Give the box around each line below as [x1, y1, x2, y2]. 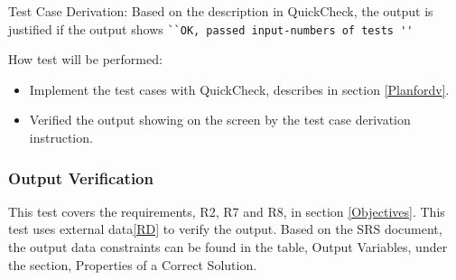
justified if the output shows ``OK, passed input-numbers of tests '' [8, 19, 414, 38]
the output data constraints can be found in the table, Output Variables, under [8, 238, 448, 257]
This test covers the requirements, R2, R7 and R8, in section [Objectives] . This [8, 201, 445, 220]
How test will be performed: [8, 50, 163, 69]
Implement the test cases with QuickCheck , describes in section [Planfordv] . [29, 79, 450, 98]
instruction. [29, 128, 93, 147]
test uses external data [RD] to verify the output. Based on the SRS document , [8, 219, 442, 238]
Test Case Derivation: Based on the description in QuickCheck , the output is [8, 2, 433, 20]
